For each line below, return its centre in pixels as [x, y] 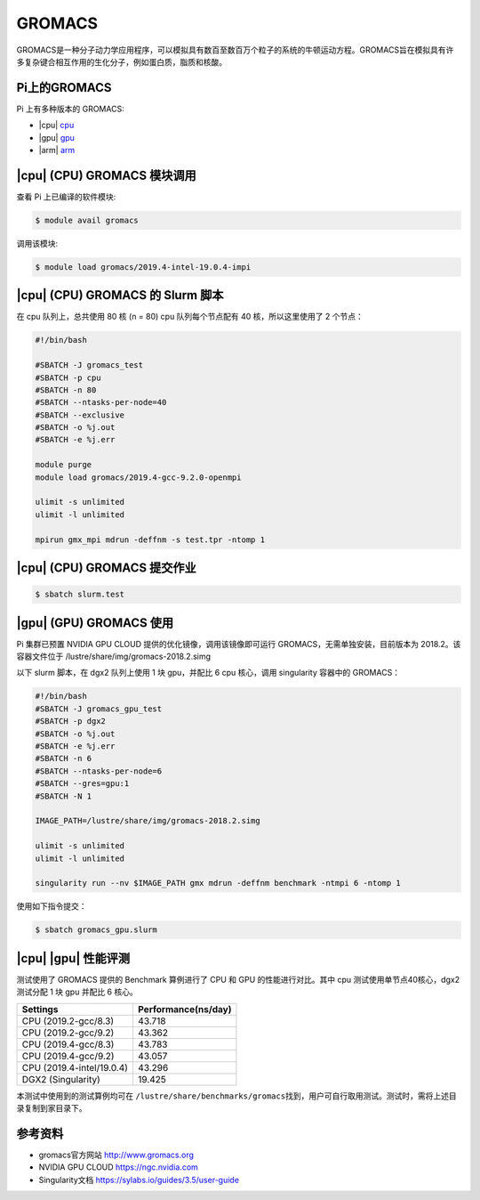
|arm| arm [57, 150]
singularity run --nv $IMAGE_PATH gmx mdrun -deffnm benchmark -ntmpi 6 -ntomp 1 [218, 883]
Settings [40, 1009]
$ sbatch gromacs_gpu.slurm [96, 930]
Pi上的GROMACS [64, 88]
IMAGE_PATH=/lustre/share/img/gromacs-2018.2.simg [148, 821]
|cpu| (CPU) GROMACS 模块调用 [106, 175]
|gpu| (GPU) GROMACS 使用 [95, 623]
